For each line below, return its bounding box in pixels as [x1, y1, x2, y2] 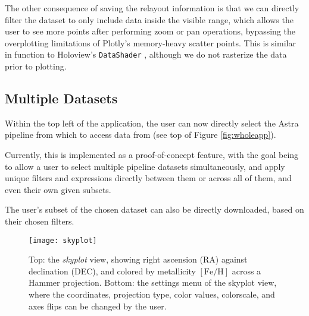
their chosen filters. [5, 214, 74, 227]
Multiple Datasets [5, 89, 118, 108]
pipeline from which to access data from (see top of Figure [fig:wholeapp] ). [5, 128, 276, 141]
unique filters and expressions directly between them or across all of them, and [5, 172, 292, 184]
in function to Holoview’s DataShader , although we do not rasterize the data [5, 48, 287, 61]
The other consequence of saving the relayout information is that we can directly [5, 2, 299, 14]
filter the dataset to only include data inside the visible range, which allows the [5, 13, 294, 26]
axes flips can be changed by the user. [29, 299, 167, 312]
